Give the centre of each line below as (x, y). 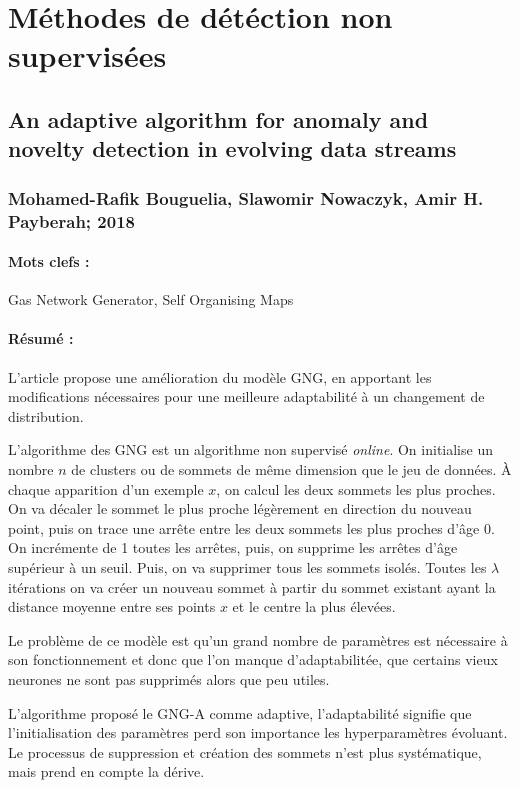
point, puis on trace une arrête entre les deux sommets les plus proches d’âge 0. (251, 527)
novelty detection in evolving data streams (232, 148)
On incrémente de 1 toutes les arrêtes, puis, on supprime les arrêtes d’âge (233, 547)
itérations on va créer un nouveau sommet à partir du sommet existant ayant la (252, 586)
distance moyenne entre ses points (112, 606)
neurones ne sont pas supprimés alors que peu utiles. (169, 679)
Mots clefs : (49, 261)
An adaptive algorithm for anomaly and (218, 118)
